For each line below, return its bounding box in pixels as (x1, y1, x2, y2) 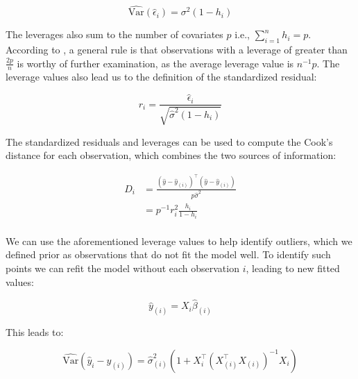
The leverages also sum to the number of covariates (6, 27, 223, 42)
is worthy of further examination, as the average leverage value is (17, 56, 294, 70)
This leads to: (6, 325, 64, 339)
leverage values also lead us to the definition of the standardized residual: (6, 69, 317, 84)
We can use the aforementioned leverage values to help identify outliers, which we (6, 233, 352, 248)
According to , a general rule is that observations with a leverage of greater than (6, 42, 348, 57)
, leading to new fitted (246, 260, 340, 275)
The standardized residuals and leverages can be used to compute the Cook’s (6, 134, 333, 149)
